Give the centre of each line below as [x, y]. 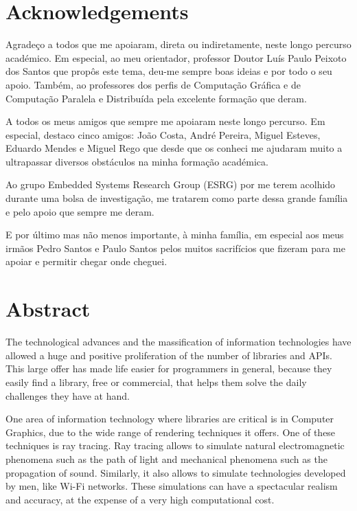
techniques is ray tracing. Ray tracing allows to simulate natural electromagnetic [175, 445]
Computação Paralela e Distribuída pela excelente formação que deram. [156, 98]
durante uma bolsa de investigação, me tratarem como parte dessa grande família [177, 198]
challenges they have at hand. [68, 395]
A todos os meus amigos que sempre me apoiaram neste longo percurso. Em [165, 121]
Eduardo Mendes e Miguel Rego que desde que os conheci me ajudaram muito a [174, 148]
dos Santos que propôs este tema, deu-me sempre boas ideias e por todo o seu [169, 71]
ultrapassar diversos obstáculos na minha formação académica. [137, 161]
